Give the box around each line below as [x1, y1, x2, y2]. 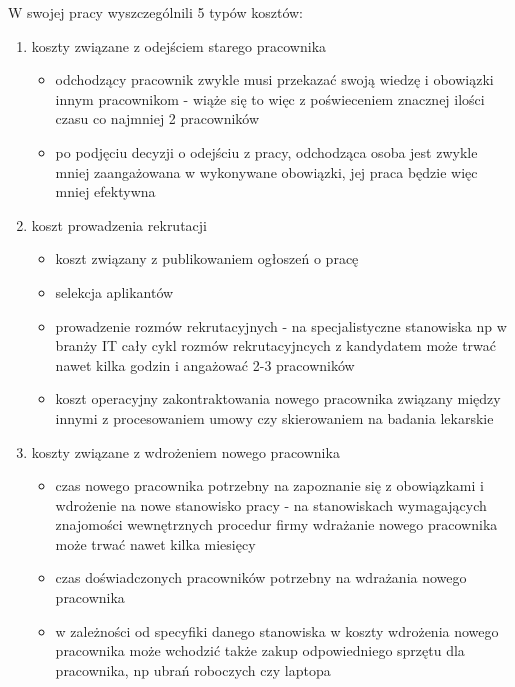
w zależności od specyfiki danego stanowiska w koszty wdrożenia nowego [55, 620, 499, 641]
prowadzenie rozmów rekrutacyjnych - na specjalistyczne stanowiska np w [55, 315, 507, 336]
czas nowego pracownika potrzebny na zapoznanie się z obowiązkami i [55, 475, 484, 496]
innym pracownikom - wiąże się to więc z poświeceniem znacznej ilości [55, 88, 485, 109]
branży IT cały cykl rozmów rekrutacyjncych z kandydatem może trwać [55, 335, 497, 356]
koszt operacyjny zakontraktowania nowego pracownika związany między [55, 388, 501, 409]
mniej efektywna [55, 181, 156, 202]
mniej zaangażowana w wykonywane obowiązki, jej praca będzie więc [55, 161, 478, 182]
